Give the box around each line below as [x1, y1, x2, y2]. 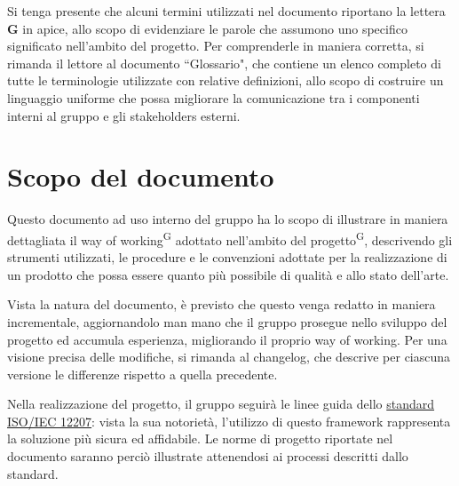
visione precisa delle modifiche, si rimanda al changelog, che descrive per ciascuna [7, 347, 451, 366]
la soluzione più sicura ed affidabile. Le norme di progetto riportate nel [7, 429, 393, 448]
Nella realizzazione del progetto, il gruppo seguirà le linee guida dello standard [7, 394, 435, 413]
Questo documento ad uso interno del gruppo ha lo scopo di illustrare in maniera [7, 210, 448, 228]
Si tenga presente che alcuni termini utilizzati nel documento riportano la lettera [7, 2, 446, 20]
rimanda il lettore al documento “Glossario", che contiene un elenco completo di [7, 53, 441, 72]
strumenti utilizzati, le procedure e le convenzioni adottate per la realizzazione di [7, 248, 447, 267]
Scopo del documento [7, 158, 274, 195]
